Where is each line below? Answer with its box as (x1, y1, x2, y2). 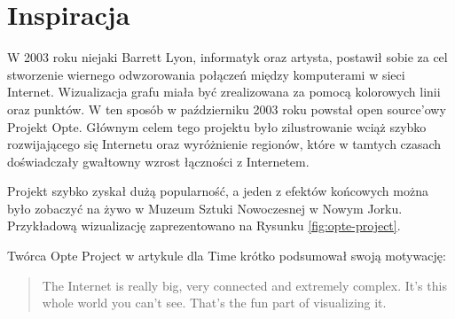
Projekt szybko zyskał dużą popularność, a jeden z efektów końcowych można (7, 182, 428, 200)
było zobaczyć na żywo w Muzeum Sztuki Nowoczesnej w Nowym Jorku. (7, 198, 403, 217)
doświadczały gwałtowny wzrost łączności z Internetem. (7, 152, 310, 170)
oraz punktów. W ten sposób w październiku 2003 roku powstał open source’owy (7, 99, 446, 118)
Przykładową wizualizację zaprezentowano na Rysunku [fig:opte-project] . (7, 216, 401, 235)
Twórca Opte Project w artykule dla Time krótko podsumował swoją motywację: (7, 246, 446, 265)
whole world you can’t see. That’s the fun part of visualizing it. (42, 293, 387, 312)
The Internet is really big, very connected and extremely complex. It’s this (42, 276, 447, 294)
